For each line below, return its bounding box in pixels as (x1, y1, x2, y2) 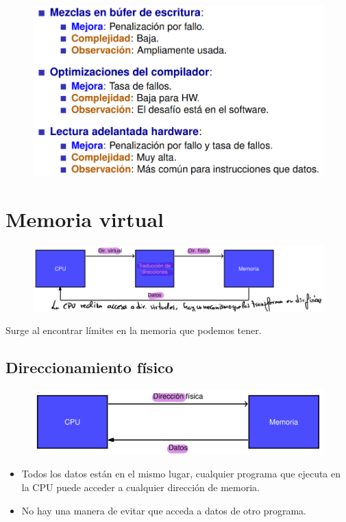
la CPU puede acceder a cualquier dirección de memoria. (21, 480, 260, 495)
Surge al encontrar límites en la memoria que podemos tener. (5, 323, 262, 337)
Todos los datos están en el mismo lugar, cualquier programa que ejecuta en (21, 466, 341, 481)
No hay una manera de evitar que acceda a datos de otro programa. (21, 503, 306, 517)
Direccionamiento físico (5, 357, 173, 378)
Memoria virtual (5, 205, 164, 233)
